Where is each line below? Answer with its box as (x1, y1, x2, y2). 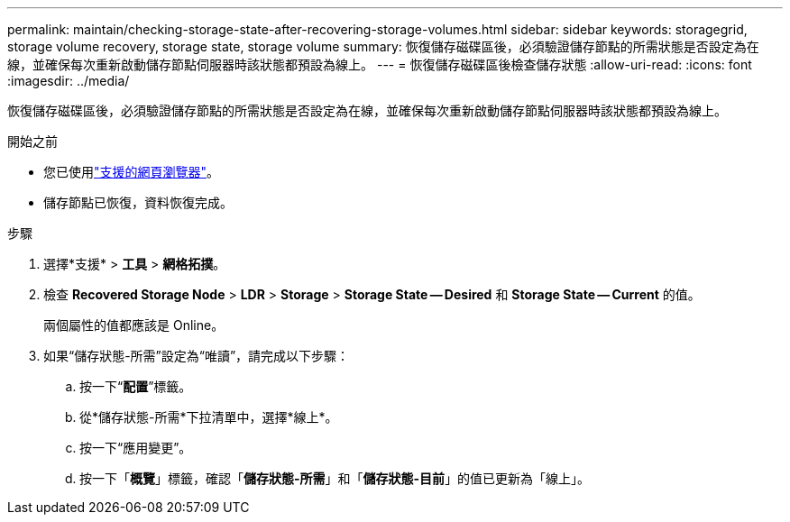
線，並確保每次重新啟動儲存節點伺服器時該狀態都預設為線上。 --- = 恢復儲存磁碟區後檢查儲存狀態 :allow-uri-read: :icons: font (7, 57, 752, 72)
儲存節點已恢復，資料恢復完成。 (43, 195, 233, 210)
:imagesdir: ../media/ (7, 73, 130, 88)
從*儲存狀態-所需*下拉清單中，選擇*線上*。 (79, 409, 338, 425)
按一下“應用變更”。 (79, 440, 192, 455)
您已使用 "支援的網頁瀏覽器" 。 (43, 164, 220, 179)
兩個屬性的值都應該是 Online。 (43, 317, 225, 333)
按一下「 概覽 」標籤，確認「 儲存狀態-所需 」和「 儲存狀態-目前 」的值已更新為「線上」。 (79, 471, 591, 486)
